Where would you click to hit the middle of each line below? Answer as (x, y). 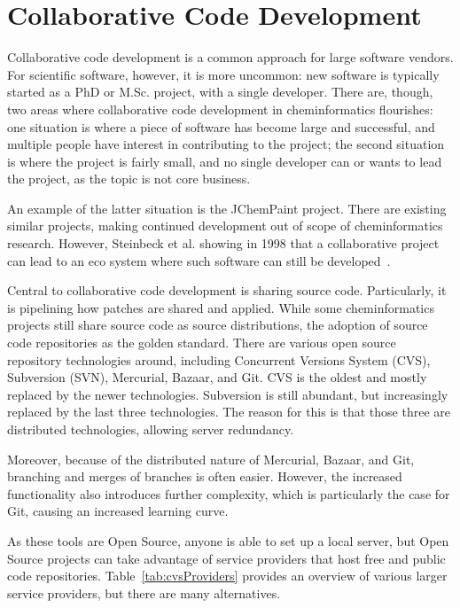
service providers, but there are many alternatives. (144, 592)
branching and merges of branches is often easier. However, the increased (205, 476)
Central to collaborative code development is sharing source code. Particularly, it (227, 290)
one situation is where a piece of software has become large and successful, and (221, 126)
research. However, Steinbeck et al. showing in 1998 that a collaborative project (223, 243)
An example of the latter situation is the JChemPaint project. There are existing (227, 208)
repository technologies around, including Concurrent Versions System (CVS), (219, 359)
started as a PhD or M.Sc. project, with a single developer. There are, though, (220, 92)
